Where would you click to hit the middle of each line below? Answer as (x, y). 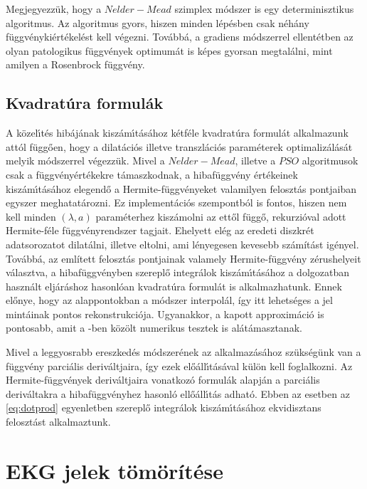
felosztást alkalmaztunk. (58, 422)
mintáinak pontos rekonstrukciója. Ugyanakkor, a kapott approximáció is (165, 314)
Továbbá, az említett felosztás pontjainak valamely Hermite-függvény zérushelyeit (183, 258)
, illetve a (255, 161)
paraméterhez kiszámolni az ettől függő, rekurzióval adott (221, 216)
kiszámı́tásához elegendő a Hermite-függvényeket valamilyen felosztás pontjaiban (181, 188)
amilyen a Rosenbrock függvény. (75, 64)
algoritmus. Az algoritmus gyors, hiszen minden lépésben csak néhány (158, 22)
